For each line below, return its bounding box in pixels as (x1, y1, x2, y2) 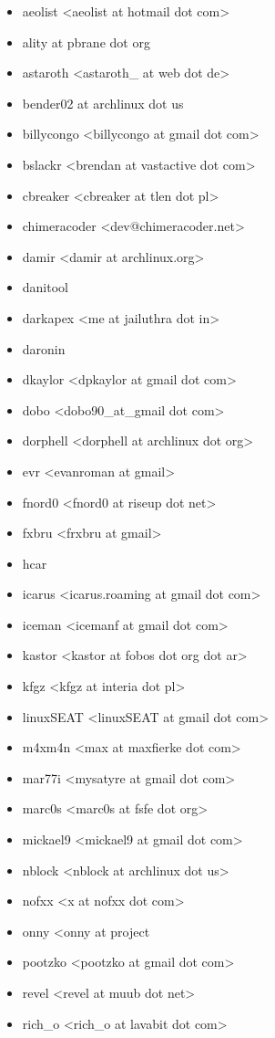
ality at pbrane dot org (22, 32, 150, 51)
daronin (22, 339, 66, 358)
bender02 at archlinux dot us (22, 93, 184, 112)
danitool (22, 278, 68, 297)
